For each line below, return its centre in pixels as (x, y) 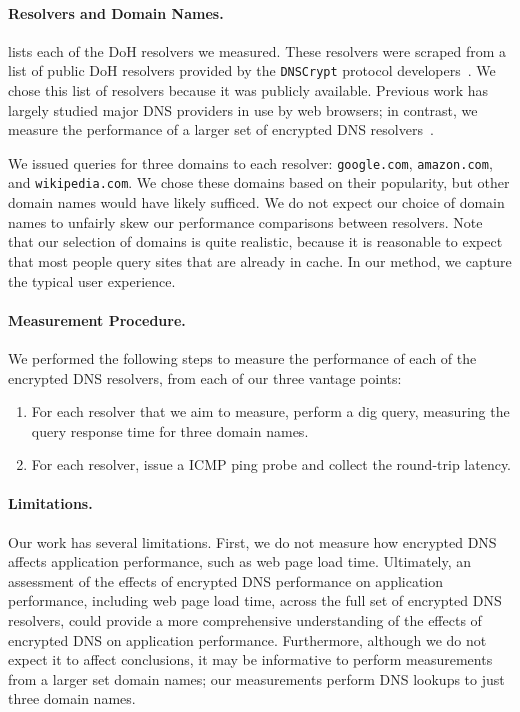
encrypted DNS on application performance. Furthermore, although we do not (247, 639)
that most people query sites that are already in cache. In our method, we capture (260, 260)
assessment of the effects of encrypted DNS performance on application (226, 580)
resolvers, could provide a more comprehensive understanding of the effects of (245, 620)
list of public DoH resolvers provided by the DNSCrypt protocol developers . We (252, 70)
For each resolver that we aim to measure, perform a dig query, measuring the (270, 411)
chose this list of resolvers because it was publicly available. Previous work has (248, 90)
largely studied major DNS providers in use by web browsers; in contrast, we (243, 109)
